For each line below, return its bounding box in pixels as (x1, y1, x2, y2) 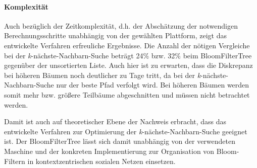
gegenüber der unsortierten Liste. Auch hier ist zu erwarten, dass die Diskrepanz (4, 60, 253, 70)
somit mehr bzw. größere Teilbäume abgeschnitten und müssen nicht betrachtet (4, 89, 250, 100)
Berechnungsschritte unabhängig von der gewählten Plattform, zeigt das (4, 30, 227, 41)
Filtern (4, 155, 25, 166)
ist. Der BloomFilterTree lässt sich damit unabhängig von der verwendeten (4, 136, 236, 146)
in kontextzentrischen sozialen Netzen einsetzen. (27, 155, 176, 166)
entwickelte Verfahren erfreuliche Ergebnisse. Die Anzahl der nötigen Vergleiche (4, 40, 250, 50)
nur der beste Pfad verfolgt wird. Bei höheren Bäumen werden (56, 79, 249, 90)
